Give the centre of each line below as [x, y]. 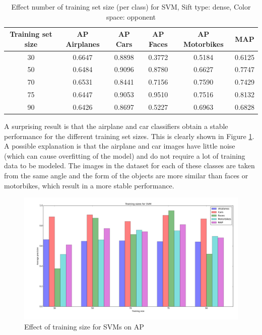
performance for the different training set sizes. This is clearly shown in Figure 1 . [129, 136]
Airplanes [83, 44]
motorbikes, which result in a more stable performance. [89, 185]
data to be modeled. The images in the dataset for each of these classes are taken [129, 165]
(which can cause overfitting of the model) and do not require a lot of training [125, 155]
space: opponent [131, 16]
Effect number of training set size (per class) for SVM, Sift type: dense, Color [131, 7]
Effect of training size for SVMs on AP [84, 326]
